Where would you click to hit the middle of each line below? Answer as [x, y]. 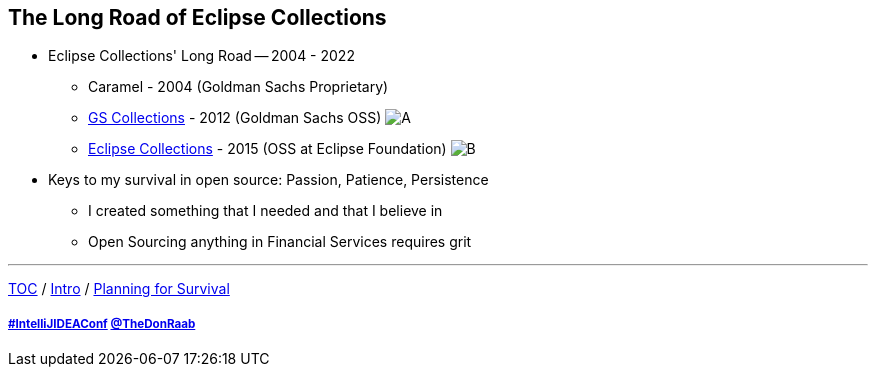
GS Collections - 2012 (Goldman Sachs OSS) [235, 118]
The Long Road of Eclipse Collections [197, 17]
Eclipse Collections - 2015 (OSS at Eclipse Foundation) [267, 149]
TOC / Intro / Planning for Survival [119, 289]
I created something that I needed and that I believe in [265, 211]
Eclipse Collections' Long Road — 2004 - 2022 [201, 56]
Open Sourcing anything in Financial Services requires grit [280, 242]
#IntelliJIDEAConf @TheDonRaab [102, 323]
